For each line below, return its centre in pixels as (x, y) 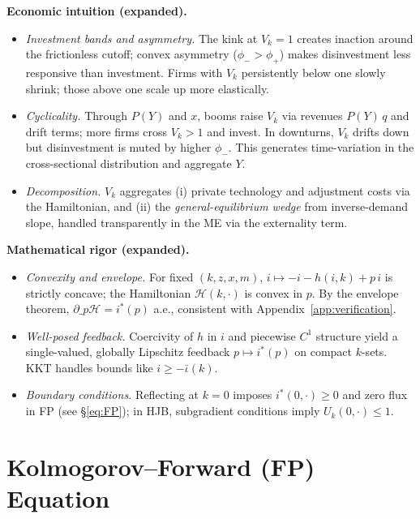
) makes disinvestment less (345, 54)
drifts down (381, 131)
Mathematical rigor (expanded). (98, 249)
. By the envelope (355, 292)
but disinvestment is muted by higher (118, 147)
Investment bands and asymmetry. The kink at (141, 38)
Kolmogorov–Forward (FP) (161, 466)
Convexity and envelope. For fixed (109, 276)
